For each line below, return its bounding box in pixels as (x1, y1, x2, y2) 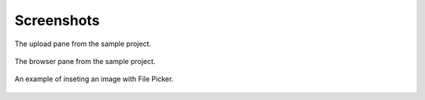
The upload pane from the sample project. (14, 39, 152, 48)
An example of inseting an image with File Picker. (14, 74, 174, 84)
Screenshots (14, 12, 100, 29)
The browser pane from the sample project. (14, 56, 156, 66)
